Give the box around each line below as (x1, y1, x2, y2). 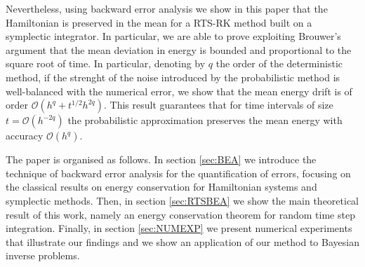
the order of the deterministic (215, 56, 343, 71)
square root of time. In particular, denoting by (6, 56, 206, 71)
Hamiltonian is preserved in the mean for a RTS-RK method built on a (6, 15, 312, 29)
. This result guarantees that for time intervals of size (103, 97, 333, 112)
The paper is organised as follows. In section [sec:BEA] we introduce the (6, 152, 317, 167)
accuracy (6, 128, 44, 143)
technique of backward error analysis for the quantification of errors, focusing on (6, 165, 351, 180)
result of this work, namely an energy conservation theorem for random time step (6, 207, 355, 221)
